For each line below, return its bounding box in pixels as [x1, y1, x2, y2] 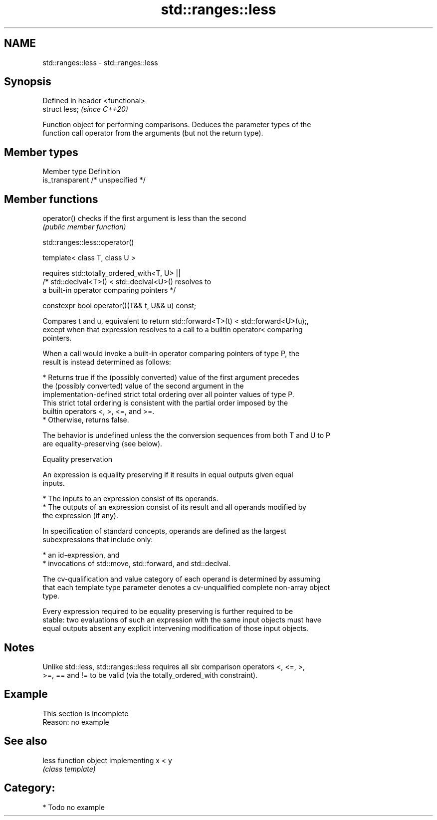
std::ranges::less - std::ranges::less [42, 58, 158, 67]
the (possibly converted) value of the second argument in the [42, 382, 244, 391]
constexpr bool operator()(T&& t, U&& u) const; [42, 301, 197, 310]
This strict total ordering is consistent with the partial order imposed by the [42, 399, 288, 408]
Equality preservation [42, 455, 113, 464]
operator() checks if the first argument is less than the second [42, 214, 246, 223]
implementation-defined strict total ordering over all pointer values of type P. [42, 390, 294, 399]
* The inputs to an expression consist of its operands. [42, 494, 218, 503]
